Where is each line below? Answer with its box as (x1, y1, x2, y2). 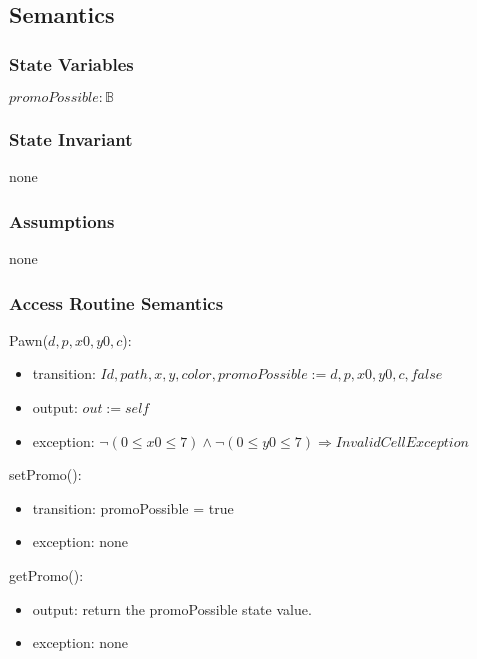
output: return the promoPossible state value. (32, 598, 312, 619)
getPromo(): (9, 565, 84, 585)
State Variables (9, 51, 134, 76)
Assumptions (9, 208, 115, 233)
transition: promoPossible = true (32, 497, 234, 518)
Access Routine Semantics (9, 290, 224, 315)
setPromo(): (9, 464, 82, 485)
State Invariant (9, 126, 133, 151)
